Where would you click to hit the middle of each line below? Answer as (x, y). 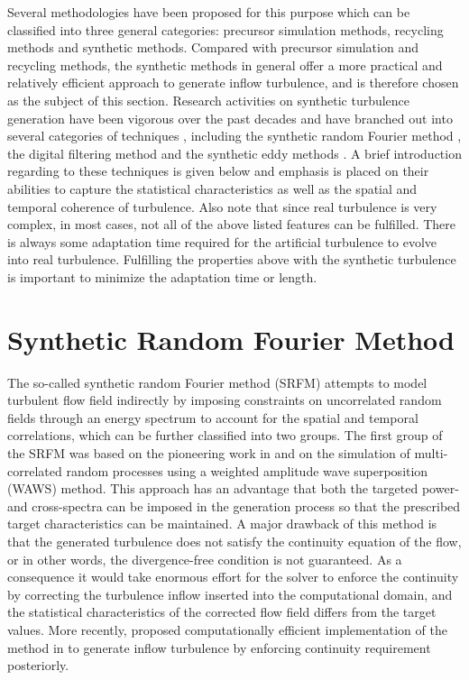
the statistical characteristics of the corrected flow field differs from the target (222, 612)
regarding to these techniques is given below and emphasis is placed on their (218, 171)
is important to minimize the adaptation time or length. (162, 276)
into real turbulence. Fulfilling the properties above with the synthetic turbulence (232, 259)
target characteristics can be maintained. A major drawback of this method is (222, 524)
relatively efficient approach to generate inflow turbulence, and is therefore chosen (233, 83)
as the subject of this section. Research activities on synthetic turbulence (209, 100)
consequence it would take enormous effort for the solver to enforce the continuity (233, 577)
